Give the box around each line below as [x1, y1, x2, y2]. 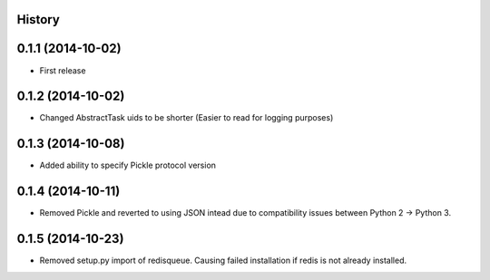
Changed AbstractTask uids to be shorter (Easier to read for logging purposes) [39, 112, 334, 123]
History [16, 12, 61, 27]
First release [39, 64, 86, 76]
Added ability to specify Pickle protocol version [39, 159, 217, 171]
